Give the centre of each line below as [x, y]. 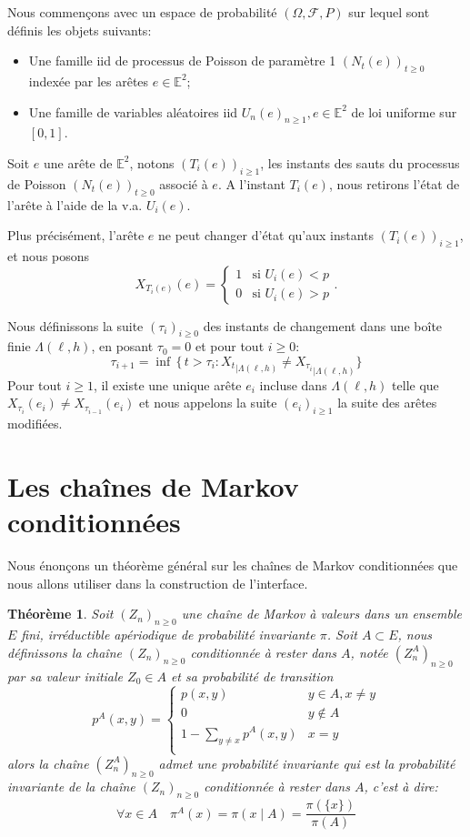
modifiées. [35, 424]
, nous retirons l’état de [394, 183]
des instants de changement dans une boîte [323, 325]
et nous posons [49, 255]
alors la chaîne [48, 763]
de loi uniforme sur [404, 111]
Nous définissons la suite [75, 325]
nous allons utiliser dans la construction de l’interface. [158, 583]
